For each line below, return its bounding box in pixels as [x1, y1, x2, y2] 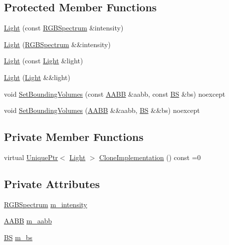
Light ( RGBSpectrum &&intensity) [4, 39, 111, 49]
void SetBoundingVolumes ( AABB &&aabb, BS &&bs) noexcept [4, 105, 200, 115]
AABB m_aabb [4, 216, 52, 226]
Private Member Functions [4, 129, 144, 144]
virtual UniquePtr [4, 152, 58, 162]
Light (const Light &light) [4, 55, 83, 66]
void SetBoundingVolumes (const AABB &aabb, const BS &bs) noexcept [4, 88, 226, 99]
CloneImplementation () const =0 [99, 152, 201, 162]
